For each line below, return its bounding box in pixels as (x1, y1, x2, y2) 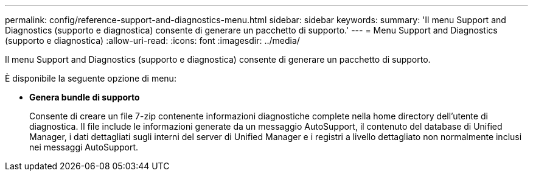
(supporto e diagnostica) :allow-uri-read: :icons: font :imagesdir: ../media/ (5, 35, 300, 46)
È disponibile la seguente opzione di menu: (5, 73, 176, 83)
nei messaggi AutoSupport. (29, 142, 139, 152)
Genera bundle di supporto (29, 92, 140, 102)
